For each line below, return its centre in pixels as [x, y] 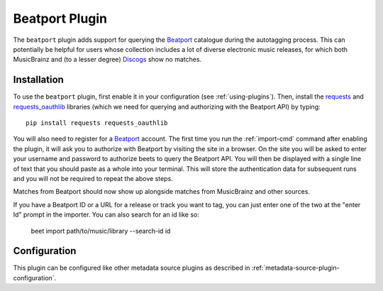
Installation [38, 80]
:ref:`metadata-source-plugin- [295, 268]
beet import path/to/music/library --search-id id [101, 231]
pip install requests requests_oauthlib [97, 123]
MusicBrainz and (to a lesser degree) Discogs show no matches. [107, 60]
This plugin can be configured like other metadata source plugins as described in [132, 268]
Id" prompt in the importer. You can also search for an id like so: [106, 215]
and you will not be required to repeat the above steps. [93, 178]
